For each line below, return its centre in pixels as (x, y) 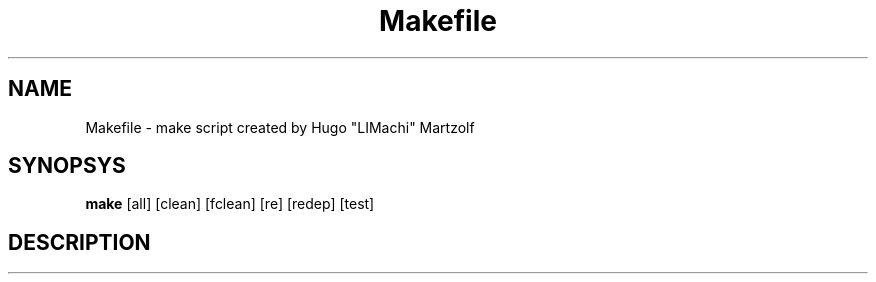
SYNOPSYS (67, 166)
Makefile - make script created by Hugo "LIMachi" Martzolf (280, 127)
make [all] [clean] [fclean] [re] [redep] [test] (230, 204)
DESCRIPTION (79, 242)
